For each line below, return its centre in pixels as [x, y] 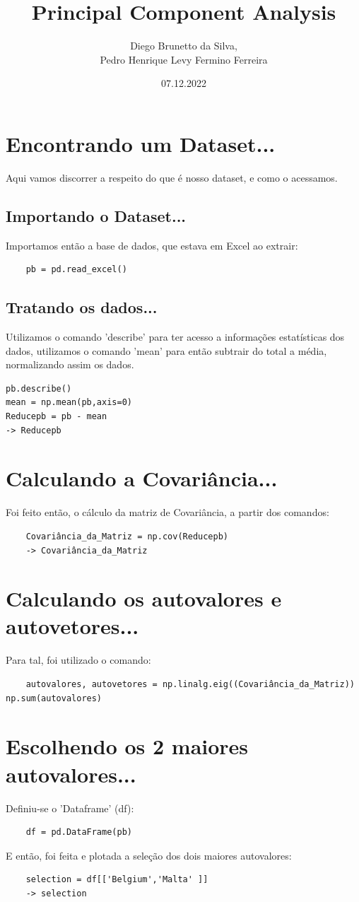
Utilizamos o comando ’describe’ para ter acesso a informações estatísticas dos [175, 337]
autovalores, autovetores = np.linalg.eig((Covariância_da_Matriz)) [190, 684]
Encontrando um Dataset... [141, 143]
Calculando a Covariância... [142, 478]
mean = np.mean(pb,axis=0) [69, 403]
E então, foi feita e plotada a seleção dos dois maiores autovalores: [149, 855]
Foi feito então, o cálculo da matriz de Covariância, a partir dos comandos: [167, 512]
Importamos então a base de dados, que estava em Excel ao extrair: [152, 245]
